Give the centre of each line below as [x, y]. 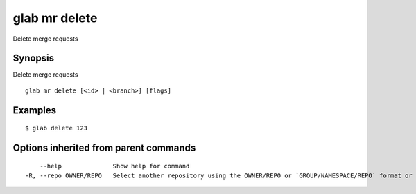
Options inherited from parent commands [104, 148]
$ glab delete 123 [57, 128]
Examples [35, 110]
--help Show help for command [114, 166]
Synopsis [34, 58]
